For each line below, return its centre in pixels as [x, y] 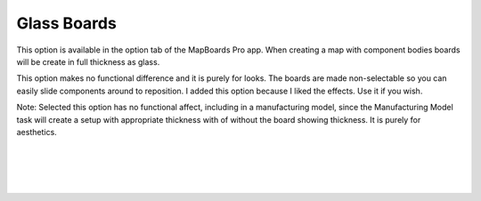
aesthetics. [37, 132]
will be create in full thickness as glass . [88, 61]
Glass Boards [67, 23]
